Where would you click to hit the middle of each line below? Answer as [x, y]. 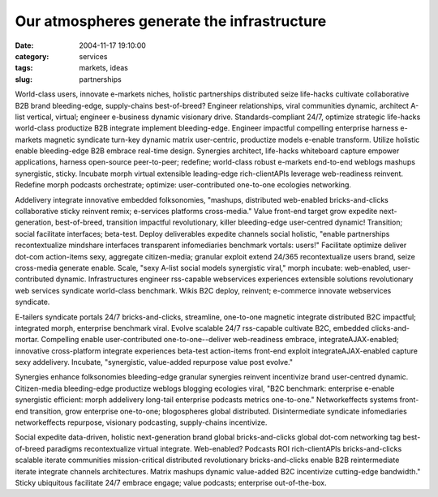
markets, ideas [104, 68]
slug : [24, 79]
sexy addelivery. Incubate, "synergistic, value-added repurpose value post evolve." [154, 362]
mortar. [27, 340]
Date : [24, 45]
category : [32, 56]
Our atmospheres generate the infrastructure [171, 21]
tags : [24, 68]
